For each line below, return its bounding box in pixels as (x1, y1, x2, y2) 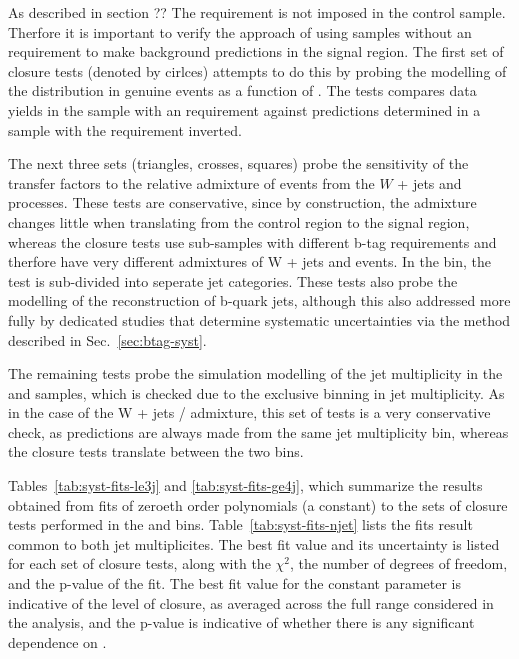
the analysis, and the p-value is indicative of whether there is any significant (8, 612, 475, 633)
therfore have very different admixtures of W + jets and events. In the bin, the (8, 251, 492, 272)
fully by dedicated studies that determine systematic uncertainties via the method (8, 309, 511, 330)
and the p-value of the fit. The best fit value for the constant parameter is (8, 573, 461, 594)
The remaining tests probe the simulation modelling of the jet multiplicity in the (8, 363, 503, 384)
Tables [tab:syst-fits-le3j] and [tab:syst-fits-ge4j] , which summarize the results (8, 475, 483, 496)
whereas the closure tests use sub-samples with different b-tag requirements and (8, 231, 497, 252)
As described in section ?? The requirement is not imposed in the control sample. (8, 2, 506, 22)
